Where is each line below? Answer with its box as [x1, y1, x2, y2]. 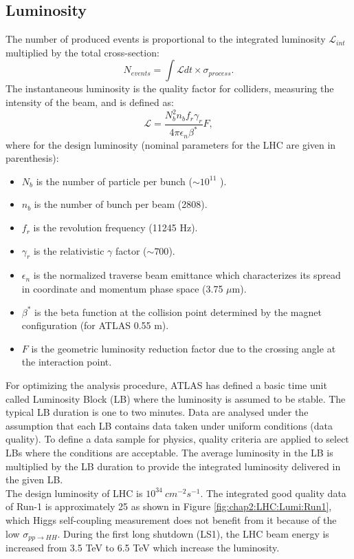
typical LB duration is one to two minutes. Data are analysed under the [5, 405, 309, 419]
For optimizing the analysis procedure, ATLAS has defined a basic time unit [5, 378, 327, 392]
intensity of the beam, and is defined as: [5, 94, 174, 109]
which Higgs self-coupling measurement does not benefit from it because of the [5, 512, 337, 527]
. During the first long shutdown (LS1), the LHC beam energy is [57, 526, 329, 540]
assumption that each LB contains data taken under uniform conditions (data [5, 418, 333, 432]
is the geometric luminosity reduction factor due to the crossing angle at [31, 341, 336, 355]
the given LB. [5, 472, 63, 487]
